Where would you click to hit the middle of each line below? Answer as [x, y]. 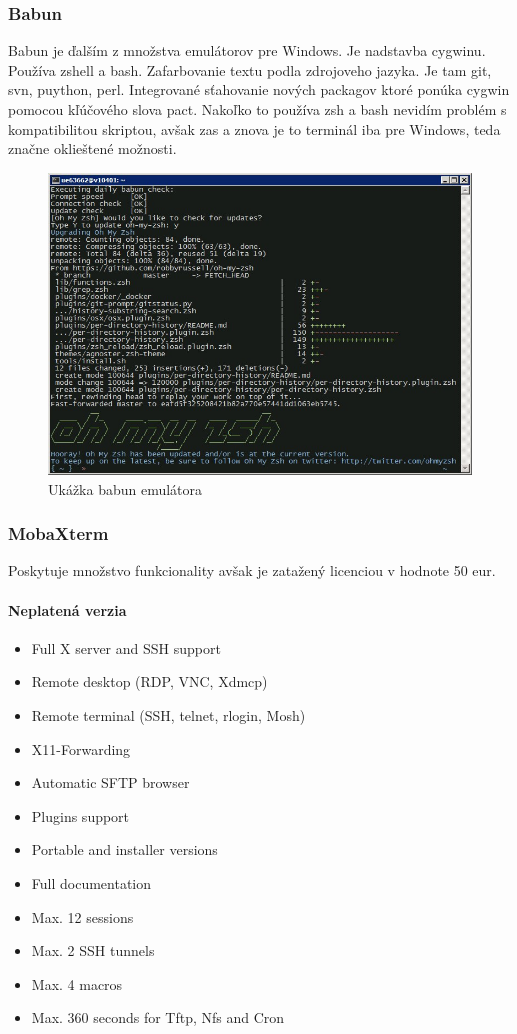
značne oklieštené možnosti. [92, 148]
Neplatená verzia [67, 609]
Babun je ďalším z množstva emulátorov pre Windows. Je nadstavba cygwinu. [247, 50]
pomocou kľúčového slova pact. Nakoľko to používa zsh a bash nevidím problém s [257, 109]
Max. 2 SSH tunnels [93, 950]
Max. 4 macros [77, 983]
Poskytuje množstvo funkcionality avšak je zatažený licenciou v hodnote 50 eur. [252, 570]
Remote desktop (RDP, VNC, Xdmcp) [149, 681]
